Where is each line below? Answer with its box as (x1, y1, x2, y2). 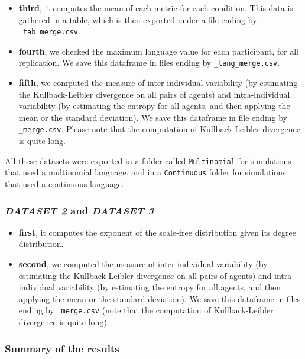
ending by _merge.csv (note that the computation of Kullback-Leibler (18, 304, 274, 316)
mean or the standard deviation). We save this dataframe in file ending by (18, 111, 287, 123)
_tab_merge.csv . (18, 25, 80, 37)
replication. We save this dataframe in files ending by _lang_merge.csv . (18, 56, 280, 69)
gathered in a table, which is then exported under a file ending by (18, 13, 257, 25)
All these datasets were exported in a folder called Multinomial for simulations (5, 154, 291, 166)
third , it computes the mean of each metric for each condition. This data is (18, 2, 293, 14)
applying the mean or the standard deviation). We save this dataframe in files (18, 292, 301, 304)
